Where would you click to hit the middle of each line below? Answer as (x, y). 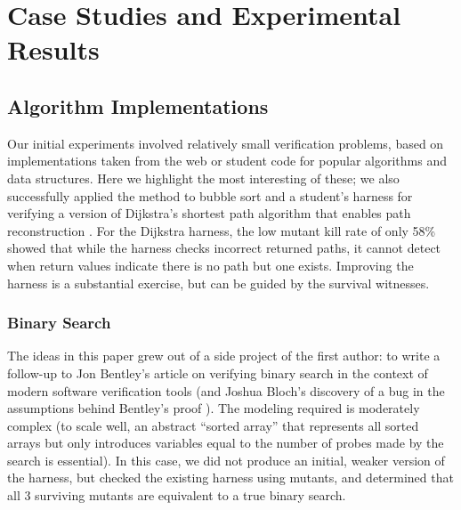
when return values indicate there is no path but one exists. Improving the (210, 265)
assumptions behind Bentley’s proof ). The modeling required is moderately (214, 408)
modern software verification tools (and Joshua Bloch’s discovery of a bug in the (226, 390)
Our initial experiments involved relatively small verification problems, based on (226, 143)
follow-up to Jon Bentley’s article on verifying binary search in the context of (218, 372)
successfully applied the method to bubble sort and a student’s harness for (210, 195)
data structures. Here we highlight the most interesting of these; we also (203, 178)
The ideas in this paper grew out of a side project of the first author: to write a (224, 356)
